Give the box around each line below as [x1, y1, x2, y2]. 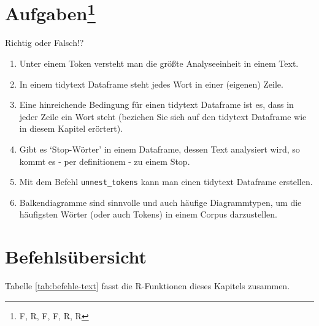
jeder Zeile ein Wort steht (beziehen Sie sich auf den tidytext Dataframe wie [19, 110, 307, 123]
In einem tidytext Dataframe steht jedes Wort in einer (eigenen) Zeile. [19, 77, 283, 90]
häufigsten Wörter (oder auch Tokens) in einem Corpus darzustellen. [19, 208, 277, 221]
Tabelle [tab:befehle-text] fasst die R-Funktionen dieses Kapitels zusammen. [5, 279, 290, 292]
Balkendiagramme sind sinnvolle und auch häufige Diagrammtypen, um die [19, 195, 302, 208]
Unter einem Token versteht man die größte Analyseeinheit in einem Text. [19, 57, 299, 70]
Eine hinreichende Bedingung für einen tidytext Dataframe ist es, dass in [19, 98, 294, 111]
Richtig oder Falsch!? [5, 36, 84, 49]
